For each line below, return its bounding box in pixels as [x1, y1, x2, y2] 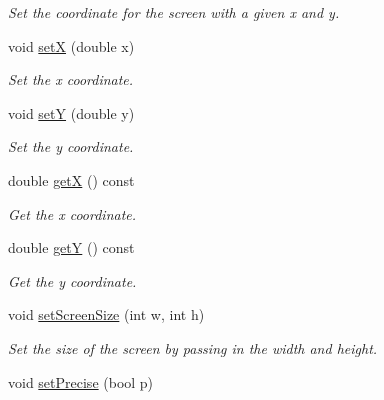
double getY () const [8, 237, 135, 258]
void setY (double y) [8, 102, 135, 123]
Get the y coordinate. [8, 270, 137, 291]
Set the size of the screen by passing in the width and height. [8, 337, 378, 358]
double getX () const [8, 169, 135, 190]
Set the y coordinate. [8, 136, 134, 157]
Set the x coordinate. [8, 69, 134, 90]
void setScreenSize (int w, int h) [8, 304, 205, 325]
